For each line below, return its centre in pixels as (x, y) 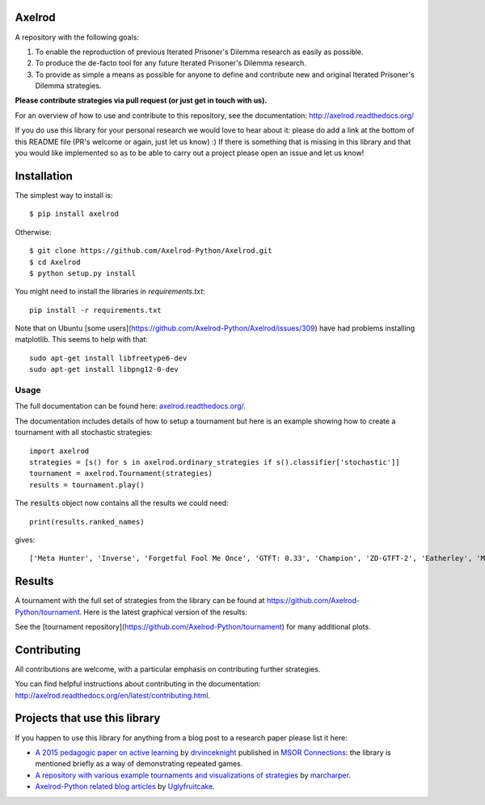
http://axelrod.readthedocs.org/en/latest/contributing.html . (113, 695)
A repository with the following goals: (77, 37)
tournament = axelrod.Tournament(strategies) (121, 474)
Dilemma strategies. (68, 86)
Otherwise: (33, 232)
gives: (25, 539)
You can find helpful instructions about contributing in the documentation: (138, 684)
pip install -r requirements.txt (95, 310)
